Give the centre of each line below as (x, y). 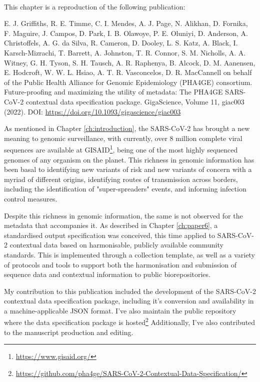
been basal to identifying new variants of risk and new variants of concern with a (128, 169)
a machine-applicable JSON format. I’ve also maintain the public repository (120, 310)
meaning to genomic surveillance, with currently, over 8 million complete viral (123, 138)
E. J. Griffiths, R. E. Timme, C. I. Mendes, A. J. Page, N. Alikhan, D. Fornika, (126, 23)
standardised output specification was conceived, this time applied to (109, 235)
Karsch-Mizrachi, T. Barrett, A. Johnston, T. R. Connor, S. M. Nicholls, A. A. (125, 52)
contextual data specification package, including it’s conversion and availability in (129, 301)
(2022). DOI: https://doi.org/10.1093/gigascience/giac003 (92, 111)
